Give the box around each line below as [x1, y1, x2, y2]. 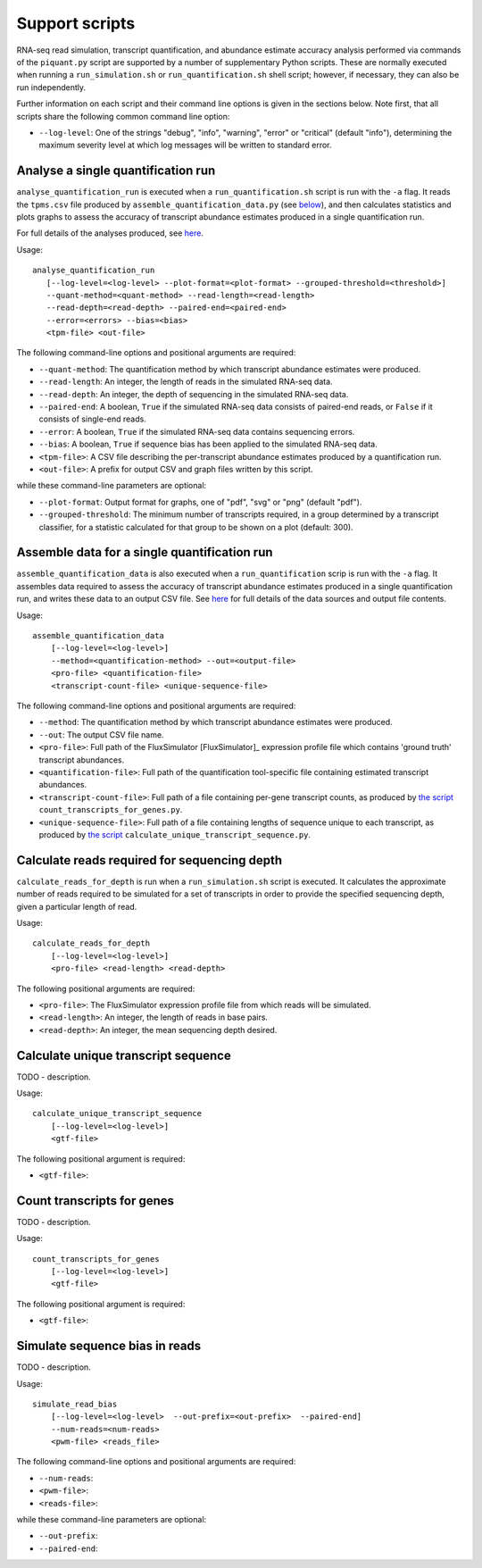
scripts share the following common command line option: [16, 111, 230, 121]
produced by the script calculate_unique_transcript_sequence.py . [38, 829, 312, 839]
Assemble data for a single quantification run [16, 545, 273, 560]
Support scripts [16, 13, 136, 33]
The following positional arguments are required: [16, 983, 195, 994]
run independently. [16, 81, 87, 93]
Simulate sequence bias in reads [16, 1339, 202, 1354]
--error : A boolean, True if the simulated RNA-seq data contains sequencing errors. [38, 426, 355, 437]
